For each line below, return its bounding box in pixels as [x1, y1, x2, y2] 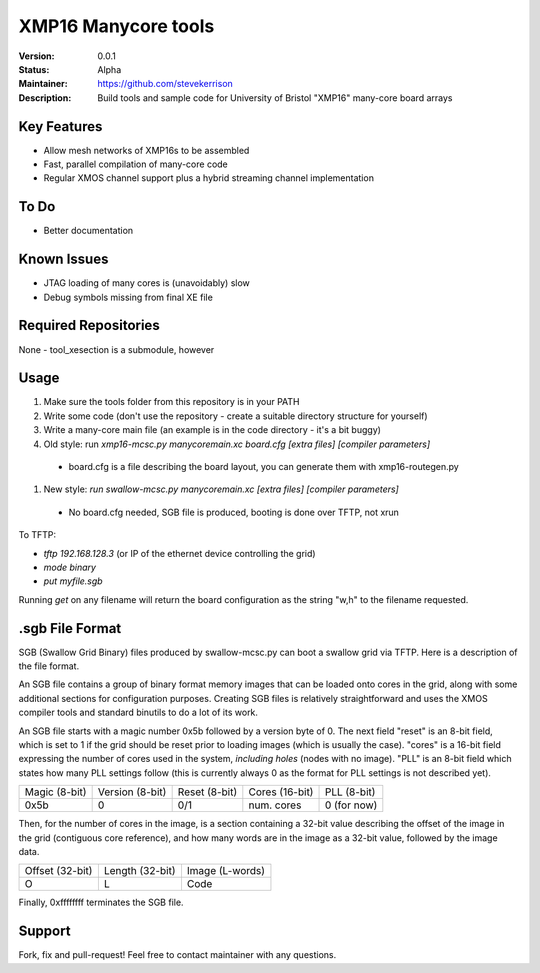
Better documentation [43, 225, 134, 237]
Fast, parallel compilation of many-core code [43, 158, 229, 170]
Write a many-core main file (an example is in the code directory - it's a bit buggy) [43, 424, 382, 436]
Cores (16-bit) [248, 785, 314, 799]
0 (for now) [324, 798, 378, 812]
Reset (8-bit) [177, 785, 238, 799]
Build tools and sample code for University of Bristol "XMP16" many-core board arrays [97, 91, 453, 104]
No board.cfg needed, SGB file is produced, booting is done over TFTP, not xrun [68, 506, 400, 518]
